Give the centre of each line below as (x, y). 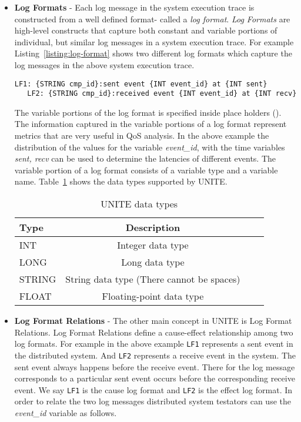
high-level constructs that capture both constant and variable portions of (146, 30)
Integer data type (153, 245)
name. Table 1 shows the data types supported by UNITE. (121, 181)
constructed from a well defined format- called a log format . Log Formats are (152, 19)
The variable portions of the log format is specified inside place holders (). (148, 112)
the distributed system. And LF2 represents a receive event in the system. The (155, 355)
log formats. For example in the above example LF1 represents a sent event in (154, 344)
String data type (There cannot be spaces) (153, 279)
